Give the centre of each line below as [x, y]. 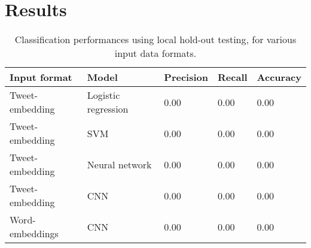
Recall [233, 77]
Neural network [119, 164]
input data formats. [155, 53]
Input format [41, 77]
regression [108, 109]
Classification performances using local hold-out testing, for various [155, 40]
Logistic [103, 95]
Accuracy [279, 77]
